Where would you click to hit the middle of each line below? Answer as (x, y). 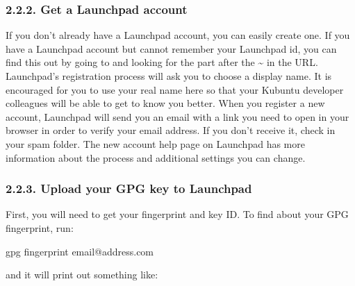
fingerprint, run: (40, 227)
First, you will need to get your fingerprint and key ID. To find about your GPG (177, 214)
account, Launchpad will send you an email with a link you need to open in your (177, 116)
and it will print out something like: (82, 275)
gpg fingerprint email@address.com (80, 251)
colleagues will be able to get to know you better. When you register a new (165, 103)
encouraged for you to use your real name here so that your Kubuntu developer (175, 89)
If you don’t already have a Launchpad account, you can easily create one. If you (178, 35)
